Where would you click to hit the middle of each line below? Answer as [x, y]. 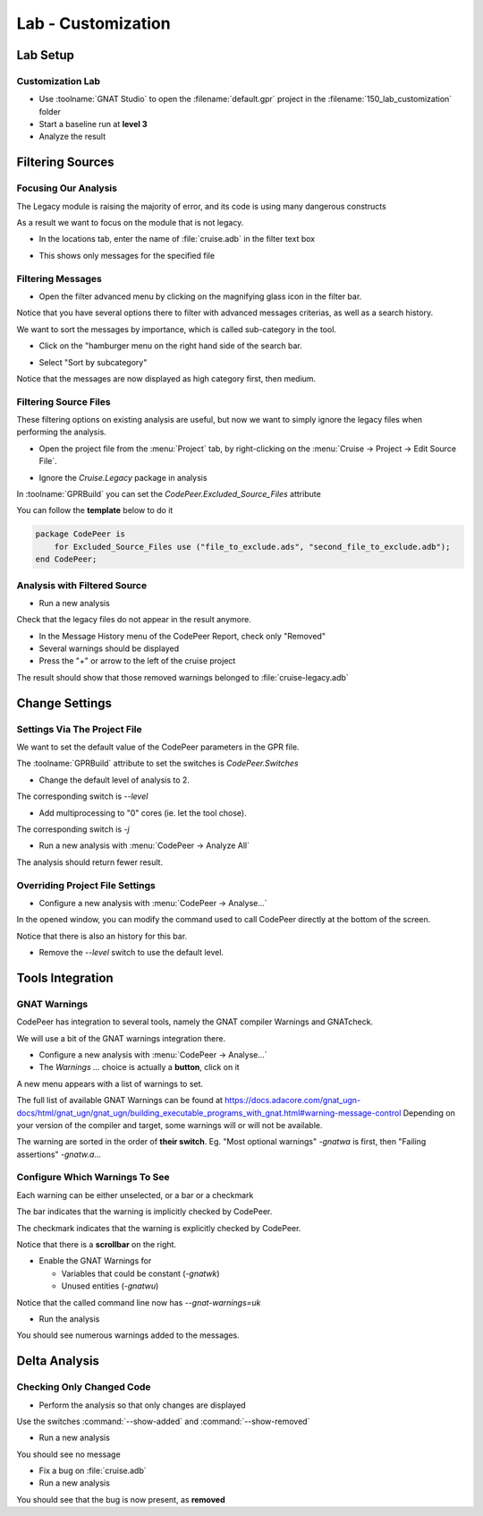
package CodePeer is [80, 534]
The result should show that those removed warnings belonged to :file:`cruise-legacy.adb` [182, 677]
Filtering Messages [59, 278]
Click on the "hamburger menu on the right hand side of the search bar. [171, 346]
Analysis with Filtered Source [82, 585]
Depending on [429, 1113]
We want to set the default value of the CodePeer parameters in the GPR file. [158, 747]
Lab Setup [46, 55]
